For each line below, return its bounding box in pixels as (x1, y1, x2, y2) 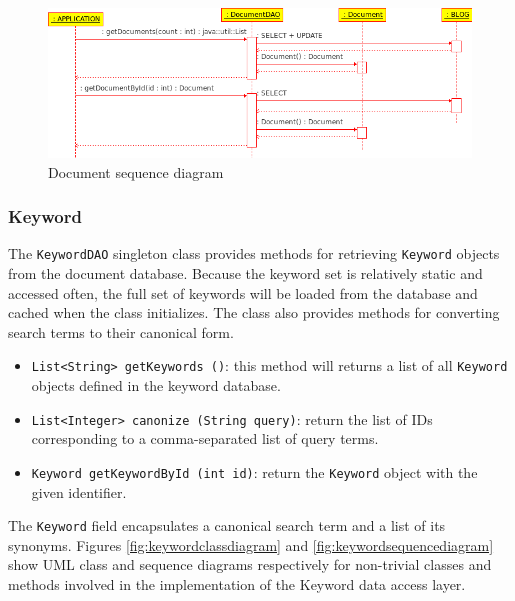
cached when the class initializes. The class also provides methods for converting (8, 302, 500, 323)
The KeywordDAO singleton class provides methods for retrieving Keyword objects (8, 243, 500, 264)
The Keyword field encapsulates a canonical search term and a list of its (8, 515, 446, 536)
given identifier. (31, 481, 127, 502)
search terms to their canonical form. (8, 321, 234, 342)
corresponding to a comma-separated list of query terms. (31, 428, 379, 449)
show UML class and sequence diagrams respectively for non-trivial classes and (8, 554, 492, 575)
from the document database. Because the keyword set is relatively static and (8, 263, 483, 284)
